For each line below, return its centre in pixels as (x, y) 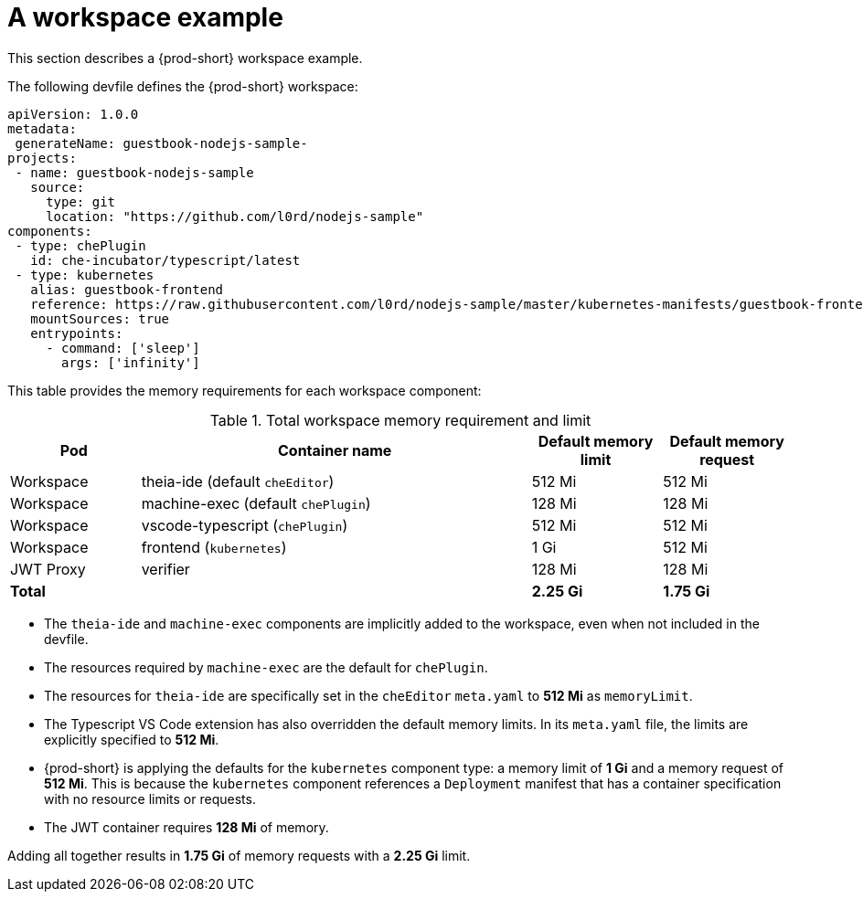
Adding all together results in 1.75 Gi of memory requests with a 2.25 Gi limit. (239, 855)
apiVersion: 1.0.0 (73, 114)
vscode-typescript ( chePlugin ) (245, 525)
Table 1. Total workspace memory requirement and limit (400, 420)
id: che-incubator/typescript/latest (165, 260)
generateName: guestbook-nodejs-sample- (161, 143)
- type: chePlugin (80, 245)
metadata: (42, 128)
